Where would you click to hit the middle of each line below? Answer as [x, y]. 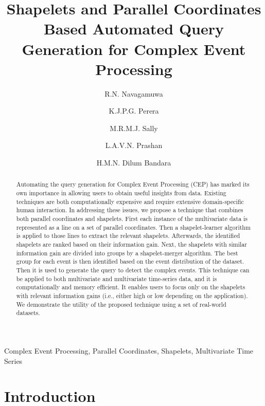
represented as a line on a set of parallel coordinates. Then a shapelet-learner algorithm [133, 227]
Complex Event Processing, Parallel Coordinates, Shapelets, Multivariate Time [129, 350]
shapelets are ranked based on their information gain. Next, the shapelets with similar [131, 244]
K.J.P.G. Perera [134, 111]
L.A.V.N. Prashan [134, 145]
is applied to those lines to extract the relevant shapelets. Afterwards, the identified [128, 236]
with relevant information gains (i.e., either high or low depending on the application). [132, 295]
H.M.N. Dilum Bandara [134, 163]
